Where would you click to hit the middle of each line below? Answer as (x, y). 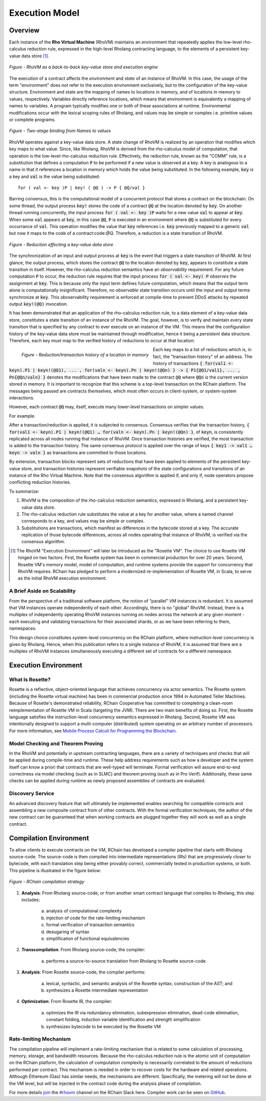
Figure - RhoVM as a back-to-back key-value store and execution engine (83, 67)
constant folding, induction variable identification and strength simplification (123, 1020)
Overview (24, 30)
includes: (31, 900)
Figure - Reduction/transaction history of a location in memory (85, 355)
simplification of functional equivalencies (88, 939)
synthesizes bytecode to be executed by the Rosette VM (103, 1026)
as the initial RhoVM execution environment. (62, 578)
